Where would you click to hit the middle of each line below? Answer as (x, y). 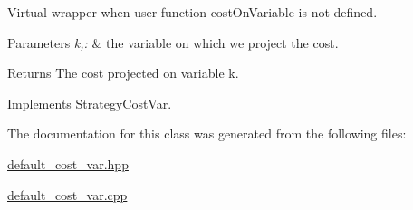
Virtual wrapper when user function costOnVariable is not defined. (192, 12)
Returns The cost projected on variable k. (123, 73)
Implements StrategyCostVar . (90, 103)
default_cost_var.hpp (68, 163)
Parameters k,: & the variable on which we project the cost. (173, 42)
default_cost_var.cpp (67, 194)
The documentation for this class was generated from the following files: (207, 134)
